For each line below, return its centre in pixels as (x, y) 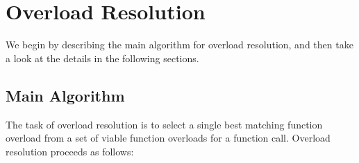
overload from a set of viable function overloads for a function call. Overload (168, 138)
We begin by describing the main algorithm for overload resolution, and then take (179, 45)
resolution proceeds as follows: (70, 151)
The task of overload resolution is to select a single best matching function (164, 124)
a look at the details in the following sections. (102, 58)
